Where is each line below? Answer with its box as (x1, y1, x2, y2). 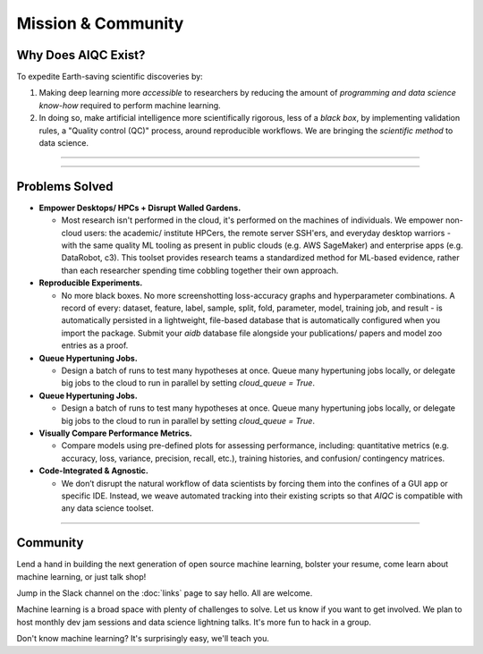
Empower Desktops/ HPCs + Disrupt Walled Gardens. (38, 202, 241, 213)
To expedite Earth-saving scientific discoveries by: (16, 72, 203, 82)
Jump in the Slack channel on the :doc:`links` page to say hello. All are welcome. (16, 587, 313, 599)
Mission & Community (16, 13, 184, 33)
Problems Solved (16, 179, 114, 194)
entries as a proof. (61, 340, 129, 351)
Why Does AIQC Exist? (16, 47, 146, 63)
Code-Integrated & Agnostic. (38, 465, 149, 476)
